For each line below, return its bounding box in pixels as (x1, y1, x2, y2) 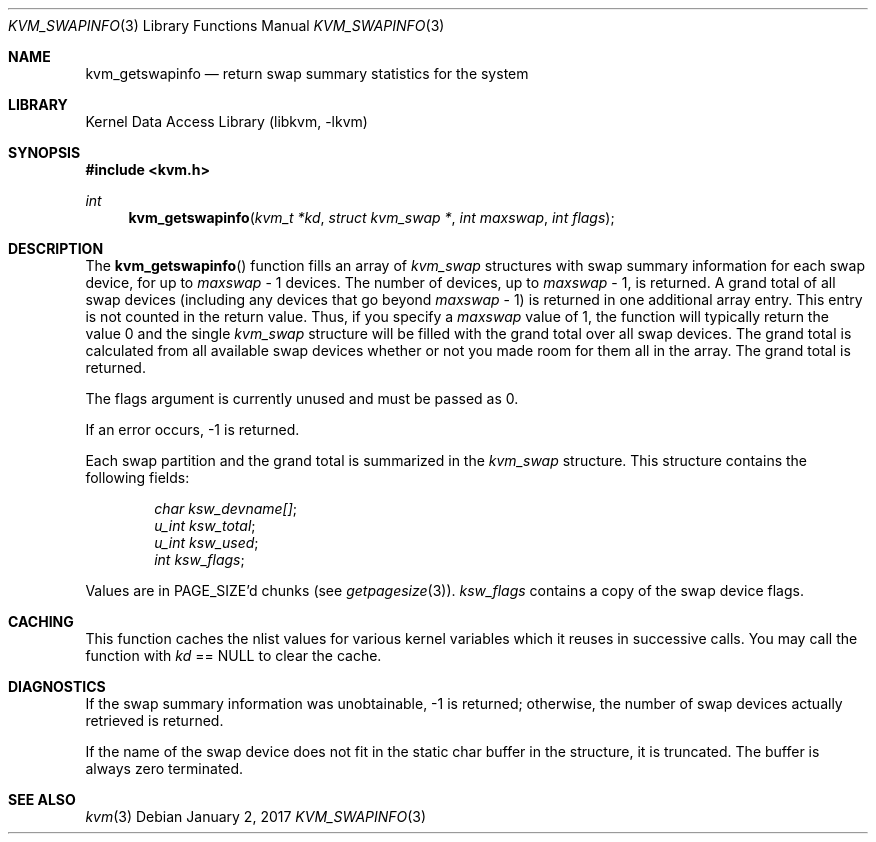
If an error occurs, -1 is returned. (85, 421, 300, 438)
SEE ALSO (8, 791, 76, 808)
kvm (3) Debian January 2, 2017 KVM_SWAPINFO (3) (85, 808, 427, 825)
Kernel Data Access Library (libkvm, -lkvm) (85, 113, 368, 130)
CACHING (8, 613, 74, 630)
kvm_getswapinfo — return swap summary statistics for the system (85, 65, 529, 82)
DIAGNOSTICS (8, 678, 106, 695)
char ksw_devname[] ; (154, 500, 298, 517)
